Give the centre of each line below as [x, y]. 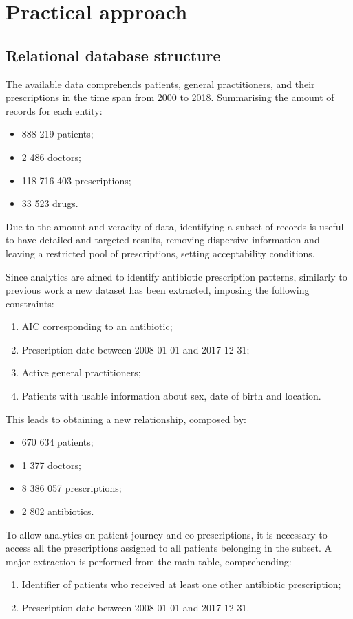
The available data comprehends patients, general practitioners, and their [160, 84]
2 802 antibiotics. [58, 511]
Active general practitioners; [81, 372]
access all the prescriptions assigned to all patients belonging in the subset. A [169, 548]
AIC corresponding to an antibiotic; [97, 326]
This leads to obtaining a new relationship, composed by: [126, 419]
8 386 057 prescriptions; [72, 488]
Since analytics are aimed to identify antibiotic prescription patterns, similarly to [176, 276]
